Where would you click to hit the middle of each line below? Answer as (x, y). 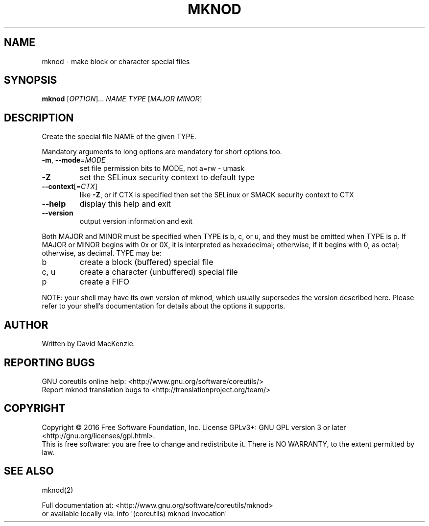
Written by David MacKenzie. (88, 344)
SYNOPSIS (31, 80)
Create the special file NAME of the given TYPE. (119, 137)
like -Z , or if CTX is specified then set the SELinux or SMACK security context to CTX (217, 195)
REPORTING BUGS (49, 362)
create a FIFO (104, 282)
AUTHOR (26, 325)
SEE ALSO (29, 471)
